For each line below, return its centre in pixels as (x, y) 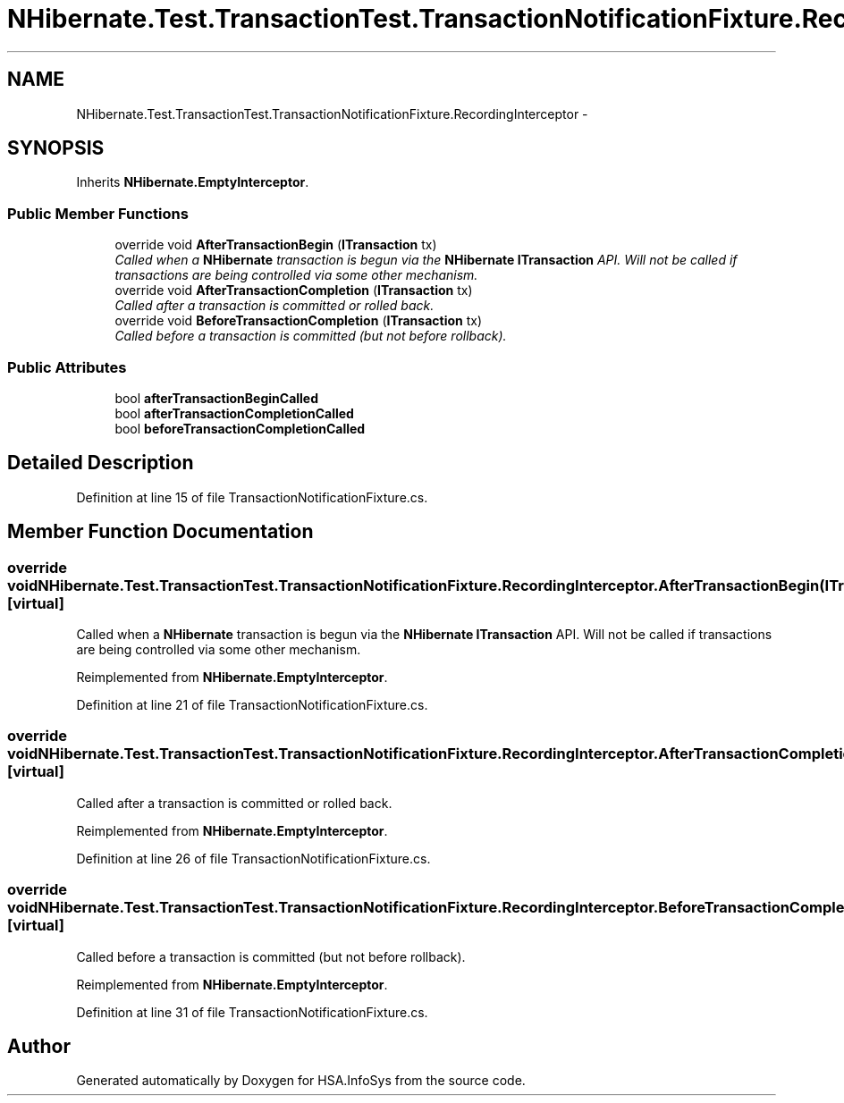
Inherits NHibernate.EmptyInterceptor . (193, 182)
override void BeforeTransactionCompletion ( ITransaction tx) (299, 321)
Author (39, 1046)
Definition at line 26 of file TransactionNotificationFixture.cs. (253, 858)
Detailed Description (101, 463)
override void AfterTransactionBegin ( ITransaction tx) (276, 245)
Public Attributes (67, 367)
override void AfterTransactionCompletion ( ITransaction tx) (294, 290)
